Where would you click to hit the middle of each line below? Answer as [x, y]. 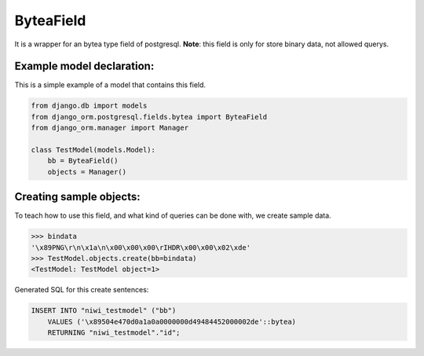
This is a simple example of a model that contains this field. [110, 85]
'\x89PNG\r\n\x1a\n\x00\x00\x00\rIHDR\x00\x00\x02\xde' [141, 247]
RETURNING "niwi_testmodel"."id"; [114, 333]
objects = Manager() [87, 172]
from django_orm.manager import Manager [110, 128]
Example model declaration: [84, 66]
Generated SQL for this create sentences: [82, 290]
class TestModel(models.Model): [93, 150]
